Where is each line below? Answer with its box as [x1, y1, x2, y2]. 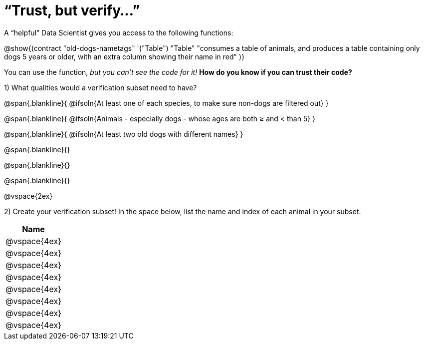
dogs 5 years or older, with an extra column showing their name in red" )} [4, 52, 245, 61]
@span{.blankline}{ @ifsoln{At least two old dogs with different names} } [4, 129, 243, 138]
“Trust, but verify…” [4, 2, 140, 19]
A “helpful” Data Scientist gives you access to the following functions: [4, 28, 233, 37]
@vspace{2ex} [4, 191, 53, 200]
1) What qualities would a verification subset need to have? [4, 83, 197, 92]
